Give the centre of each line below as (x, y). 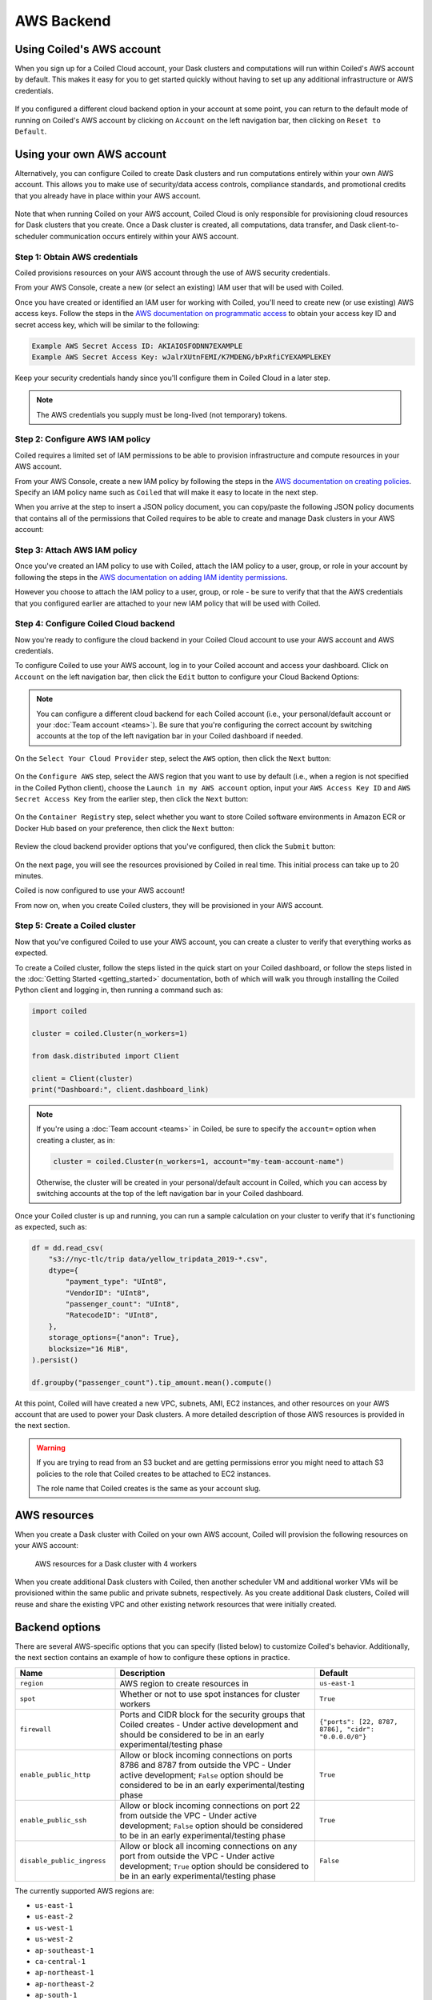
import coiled (59, 1011)
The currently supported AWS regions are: (85, 1890)
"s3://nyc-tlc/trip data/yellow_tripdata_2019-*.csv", (158, 1259)
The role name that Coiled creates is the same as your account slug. (149, 1489)
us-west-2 (54, 1939)
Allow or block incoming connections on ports (206, 1754)
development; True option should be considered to (214, 1866)
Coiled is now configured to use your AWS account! (100, 890)
